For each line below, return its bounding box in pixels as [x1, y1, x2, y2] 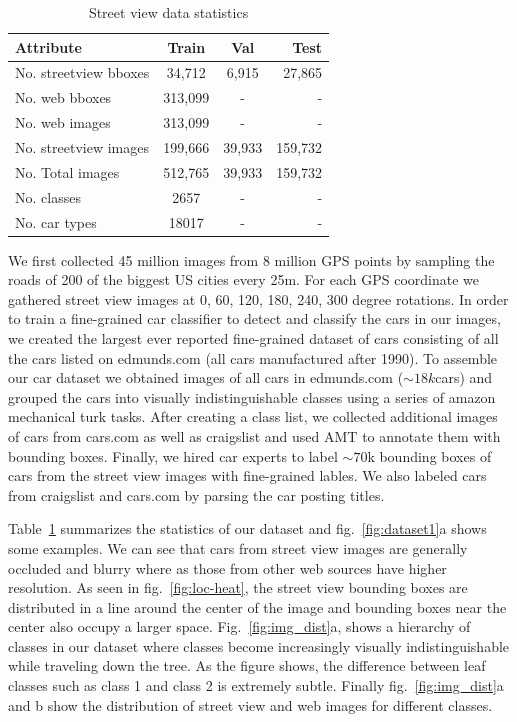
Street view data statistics [88, 2, 249, 22]
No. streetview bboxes [15, 62, 150, 83]
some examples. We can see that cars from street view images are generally [8, 537, 468, 558]
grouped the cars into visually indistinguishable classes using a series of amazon [8, 386, 496, 407]
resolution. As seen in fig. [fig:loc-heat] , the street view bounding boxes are [8, 577, 468, 598]
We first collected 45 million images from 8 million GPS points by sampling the [8, 249, 495, 270]
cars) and [435, 367, 493, 388]
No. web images [15, 112, 111, 133]
